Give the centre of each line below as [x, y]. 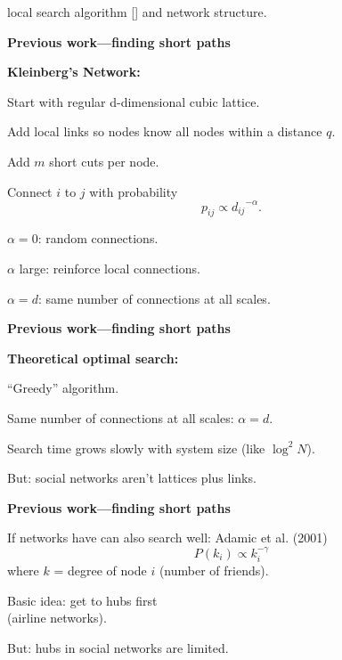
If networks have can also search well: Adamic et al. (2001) [167, 538]
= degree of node [100, 570]
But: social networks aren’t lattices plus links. [132, 478]
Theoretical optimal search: [93, 358]
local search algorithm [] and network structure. [137, 12]
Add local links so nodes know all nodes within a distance [165, 131]
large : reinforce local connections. [110, 269]
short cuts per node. [104, 161]
